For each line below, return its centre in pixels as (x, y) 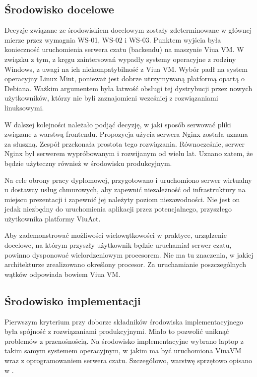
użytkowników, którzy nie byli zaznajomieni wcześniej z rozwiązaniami (111, 98)
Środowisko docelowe (59, 9)
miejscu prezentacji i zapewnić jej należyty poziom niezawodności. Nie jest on (122, 199)
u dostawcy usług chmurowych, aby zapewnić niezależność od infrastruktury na (125, 189)
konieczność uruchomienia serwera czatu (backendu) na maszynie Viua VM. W (124, 49)
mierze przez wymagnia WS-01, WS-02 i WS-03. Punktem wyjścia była (113, 39)
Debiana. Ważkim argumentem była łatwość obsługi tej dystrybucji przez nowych (128, 88)
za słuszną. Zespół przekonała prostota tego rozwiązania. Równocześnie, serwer (125, 143)
